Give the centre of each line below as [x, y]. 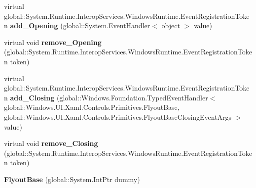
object [171, 25]
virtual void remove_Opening [53, 42]
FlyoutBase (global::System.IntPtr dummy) [72, 179]
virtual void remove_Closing [51, 143]
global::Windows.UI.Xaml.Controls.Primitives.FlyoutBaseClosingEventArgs [118, 117]
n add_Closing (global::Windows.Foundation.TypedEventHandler [106, 97]
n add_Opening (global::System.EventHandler [77, 25]
